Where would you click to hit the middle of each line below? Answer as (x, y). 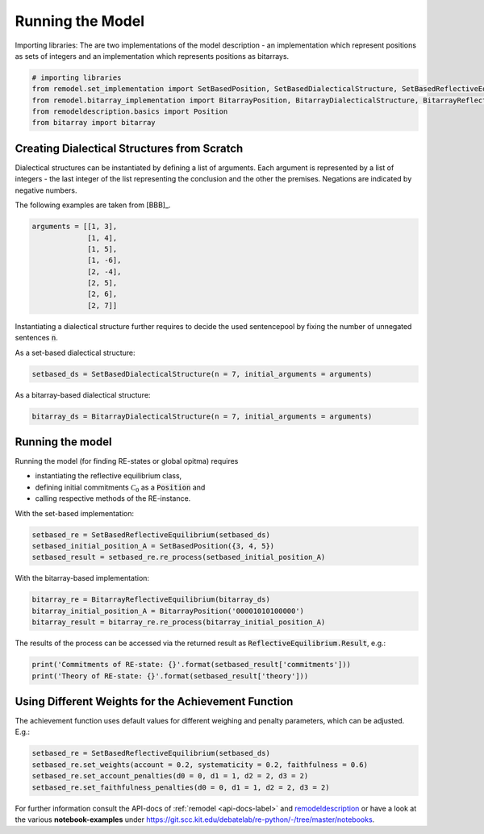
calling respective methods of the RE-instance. (113, 498)
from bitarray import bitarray (94, 123)
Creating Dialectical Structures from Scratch (129, 148)
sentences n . (36, 338)
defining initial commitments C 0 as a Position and (120, 488)
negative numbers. (46, 190)
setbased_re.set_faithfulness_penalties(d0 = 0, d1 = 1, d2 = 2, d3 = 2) (181, 787)
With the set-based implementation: (75, 513)
